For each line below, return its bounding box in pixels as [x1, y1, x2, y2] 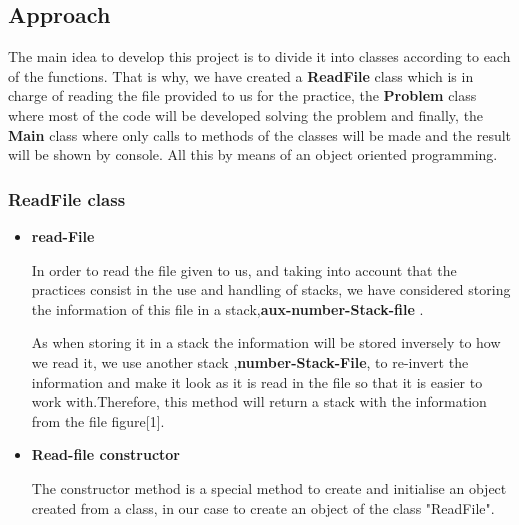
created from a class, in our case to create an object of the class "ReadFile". [31, 497, 495, 518]
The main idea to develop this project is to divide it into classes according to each [8, 46, 511, 67]
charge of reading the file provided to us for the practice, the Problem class [8, 85, 477, 106]
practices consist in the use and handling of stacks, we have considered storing [31, 279, 511, 300]
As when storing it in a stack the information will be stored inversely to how [31, 332, 501, 353]
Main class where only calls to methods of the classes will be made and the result [8, 124, 512, 145]
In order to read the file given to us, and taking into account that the [31, 259, 457, 280]
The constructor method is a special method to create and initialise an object [31, 477, 507, 498]
